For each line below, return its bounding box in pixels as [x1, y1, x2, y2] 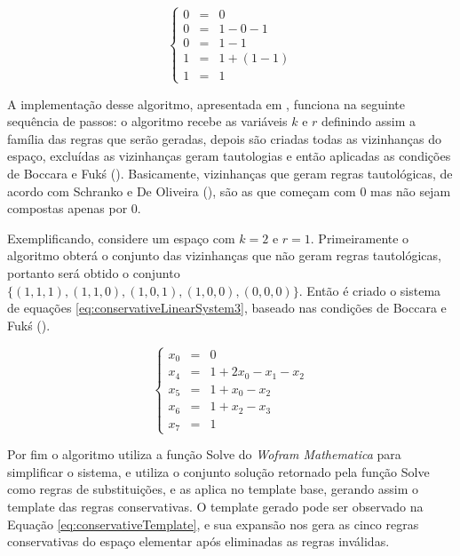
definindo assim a [321, 112, 416, 131]
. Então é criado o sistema [298, 281, 441, 299]
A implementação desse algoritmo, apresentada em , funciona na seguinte [7, 94, 405, 113]
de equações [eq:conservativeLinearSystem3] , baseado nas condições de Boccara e [7, 298, 447, 317]
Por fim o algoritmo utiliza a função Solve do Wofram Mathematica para [7, 445, 401, 464]
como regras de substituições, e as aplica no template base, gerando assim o [7, 480, 419, 498]
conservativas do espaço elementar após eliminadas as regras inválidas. [7, 532, 390, 551]
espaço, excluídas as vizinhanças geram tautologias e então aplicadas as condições [7, 147, 451, 165]
